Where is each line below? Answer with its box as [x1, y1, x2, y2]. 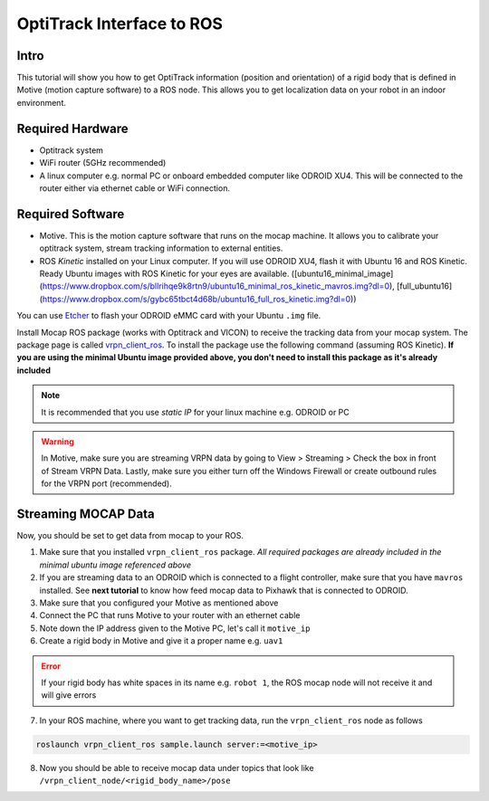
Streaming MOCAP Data [16, 506, 155, 521]
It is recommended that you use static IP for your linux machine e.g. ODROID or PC [41, 406, 350, 417]
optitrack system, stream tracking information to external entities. [39, 243, 283, 253]
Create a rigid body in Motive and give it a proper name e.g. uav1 [39, 635, 283, 646]
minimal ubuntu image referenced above [39, 559, 192, 570]
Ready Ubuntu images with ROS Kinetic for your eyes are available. [39, 268, 290, 279]
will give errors [41, 690, 97, 701]
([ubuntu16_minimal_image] [291, 268, 394, 279]
